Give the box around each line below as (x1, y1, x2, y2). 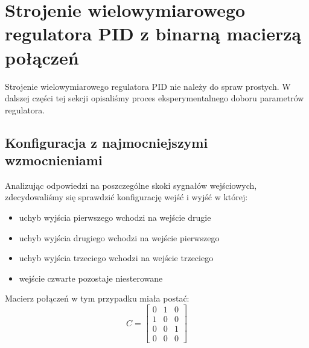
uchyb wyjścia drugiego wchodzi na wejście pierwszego (19, 231, 220, 244)
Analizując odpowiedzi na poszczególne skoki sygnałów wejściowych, (5, 179, 257, 191)
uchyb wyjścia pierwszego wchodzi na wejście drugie (19, 211, 211, 224)
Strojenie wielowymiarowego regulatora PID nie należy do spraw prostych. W (5, 80, 291, 92)
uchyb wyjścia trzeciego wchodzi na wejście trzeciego (19, 252, 214, 264)
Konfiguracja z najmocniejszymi (5, 133, 208, 151)
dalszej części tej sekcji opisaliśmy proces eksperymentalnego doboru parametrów (5, 92, 304, 104)
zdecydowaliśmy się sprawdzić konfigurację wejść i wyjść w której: (5, 191, 248, 203)
